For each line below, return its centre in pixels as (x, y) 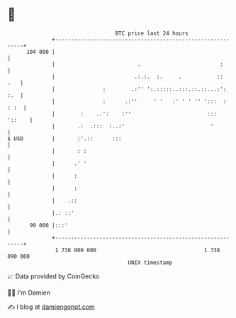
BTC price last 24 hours (152, 33)
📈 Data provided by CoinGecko (54, 276)
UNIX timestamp (150, 262)
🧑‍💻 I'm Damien (29, 293)
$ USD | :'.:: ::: (64, 138)
